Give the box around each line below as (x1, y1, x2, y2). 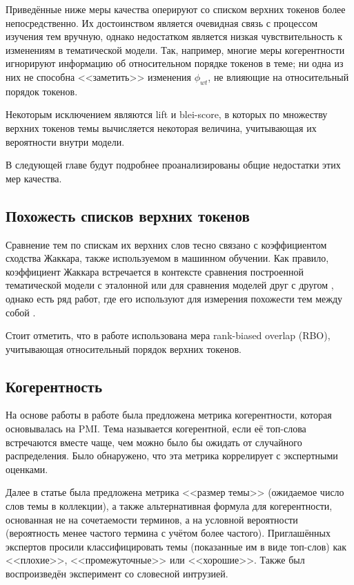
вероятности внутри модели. (6, 134, 125, 148)
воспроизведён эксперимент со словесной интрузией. (6, 566, 228, 581)
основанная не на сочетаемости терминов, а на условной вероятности (6, 512, 298, 526)
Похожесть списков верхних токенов (6, 204, 250, 226)
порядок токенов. (6, 84, 78, 98)
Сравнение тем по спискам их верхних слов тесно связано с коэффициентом (6, 237, 327, 251)
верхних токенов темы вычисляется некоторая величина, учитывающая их (6, 120, 317, 135)
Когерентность (6, 375, 103, 396)
